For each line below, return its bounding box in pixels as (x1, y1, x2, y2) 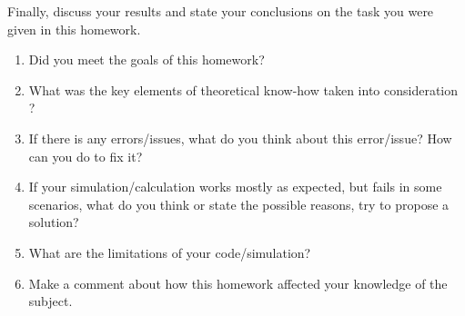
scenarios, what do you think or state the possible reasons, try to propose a (28, 194, 450, 213)
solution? (28, 212, 79, 232)
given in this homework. (7, 19, 141, 38)
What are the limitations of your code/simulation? (28, 242, 311, 262)
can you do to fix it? (28, 146, 143, 165)
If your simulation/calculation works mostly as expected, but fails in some (28, 177, 442, 196)
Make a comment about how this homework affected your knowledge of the (28, 273, 448, 292)
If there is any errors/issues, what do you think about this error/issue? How (28, 128, 452, 147)
